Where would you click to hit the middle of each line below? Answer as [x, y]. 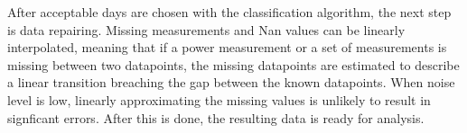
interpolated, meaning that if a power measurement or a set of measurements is [227, 47]
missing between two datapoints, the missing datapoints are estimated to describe [233, 64]
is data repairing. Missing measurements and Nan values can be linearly [206, 29]
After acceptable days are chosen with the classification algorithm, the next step [229, 12]
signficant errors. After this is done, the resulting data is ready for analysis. [216, 117]
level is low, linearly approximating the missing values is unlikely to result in [219, 99]
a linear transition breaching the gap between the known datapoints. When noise [231, 82]
